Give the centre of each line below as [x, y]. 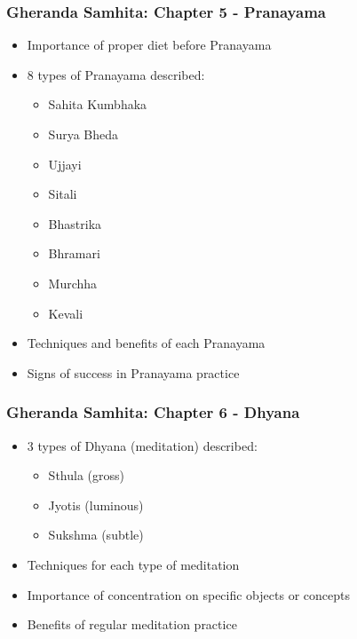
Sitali [63, 194]
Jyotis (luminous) [96, 505]
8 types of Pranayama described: [116, 74]
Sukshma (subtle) [96, 535]
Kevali [66, 313]
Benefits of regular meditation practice [132, 624]
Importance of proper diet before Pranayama [149, 45]
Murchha [73, 283]
